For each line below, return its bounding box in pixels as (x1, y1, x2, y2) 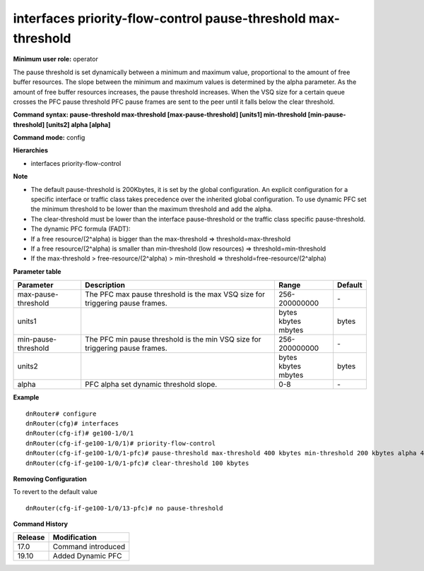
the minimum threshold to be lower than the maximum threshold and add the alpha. (30, 205, 273, 213)
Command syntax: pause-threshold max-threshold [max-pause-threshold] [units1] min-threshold (13, 110, 307, 119)
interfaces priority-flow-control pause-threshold (13, 11, 307, 26)
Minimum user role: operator (13, 55, 98, 64)
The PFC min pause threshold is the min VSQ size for (85, 335, 261, 344)
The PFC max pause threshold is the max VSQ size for (85, 289, 265, 299)
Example (13, 393, 40, 402)
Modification (52, 533, 97, 543)
